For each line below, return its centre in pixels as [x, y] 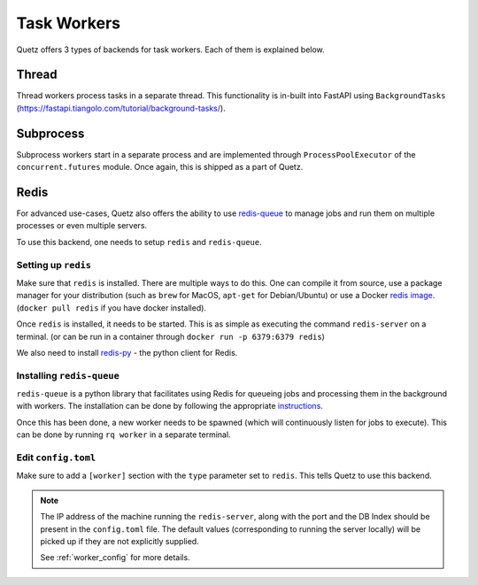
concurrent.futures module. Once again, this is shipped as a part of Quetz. [160, 167]
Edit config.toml [56, 458]
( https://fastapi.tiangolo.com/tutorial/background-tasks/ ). [121, 108]
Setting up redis [54, 265]
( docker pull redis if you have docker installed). [112, 308]
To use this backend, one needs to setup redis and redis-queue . [139, 242]
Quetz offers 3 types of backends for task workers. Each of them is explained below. [170, 50]
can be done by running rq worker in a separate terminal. [123, 435]
